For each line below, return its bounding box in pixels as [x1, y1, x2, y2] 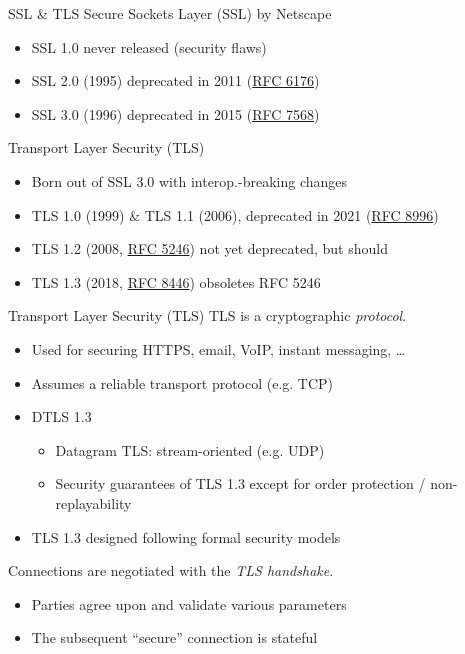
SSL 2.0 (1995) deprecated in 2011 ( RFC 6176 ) [31, 70, 320, 91]
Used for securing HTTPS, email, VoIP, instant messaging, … [31, 338, 406, 359]
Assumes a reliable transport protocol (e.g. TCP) [31, 372, 334, 393]
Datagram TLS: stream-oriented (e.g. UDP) [55, 439, 325, 460]
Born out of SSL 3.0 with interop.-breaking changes [31, 170, 348, 191]
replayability [55, 492, 132, 513]
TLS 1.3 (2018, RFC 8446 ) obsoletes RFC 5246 [31, 271, 321, 292]
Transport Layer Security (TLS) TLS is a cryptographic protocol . [8, 305, 407, 326]
